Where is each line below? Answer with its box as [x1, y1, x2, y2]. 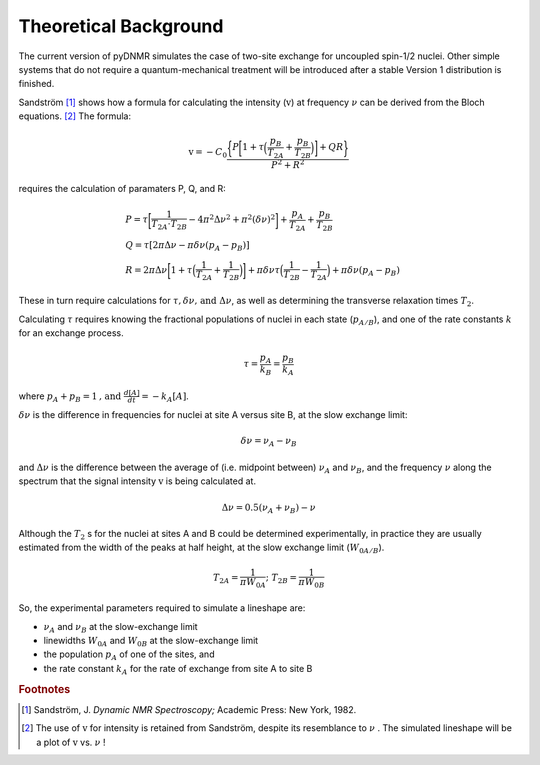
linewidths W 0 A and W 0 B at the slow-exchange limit [43, 634, 259, 649]
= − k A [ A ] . [141, 390, 189, 404]
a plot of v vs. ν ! [36, 736, 106, 748]
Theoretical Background [18, 15, 224, 37]
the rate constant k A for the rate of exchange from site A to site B [43, 662, 313, 677]
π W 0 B [298, 576, 325, 590]
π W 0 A [240, 576, 267, 590]
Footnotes [18, 682, 71, 696]
